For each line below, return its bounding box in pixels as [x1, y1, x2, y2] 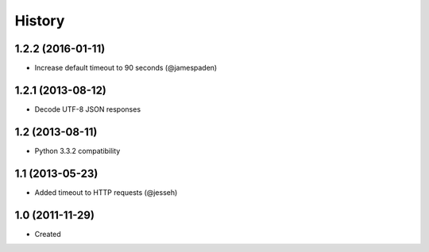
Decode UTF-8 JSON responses [34, 104, 141, 114]
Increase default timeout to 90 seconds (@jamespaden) [34, 63, 218, 73]
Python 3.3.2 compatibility [34, 146, 121, 155]
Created [34, 229, 61, 239]
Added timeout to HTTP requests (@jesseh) [34, 187, 178, 197]
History [14, 12, 65, 29]
